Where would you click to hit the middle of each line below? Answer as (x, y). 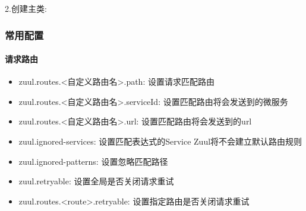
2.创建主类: (26, 8)
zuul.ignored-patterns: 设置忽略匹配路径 (93, 161)
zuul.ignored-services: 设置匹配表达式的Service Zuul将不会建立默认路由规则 (160, 141)
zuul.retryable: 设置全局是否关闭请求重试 (96, 181)
